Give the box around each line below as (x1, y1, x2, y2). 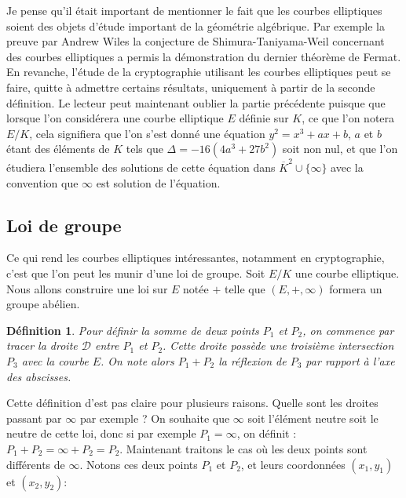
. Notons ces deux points (79, 456, 198, 472)
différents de (6, 456, 65, 472)
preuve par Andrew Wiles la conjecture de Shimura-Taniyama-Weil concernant (6, 33, 385, 49)
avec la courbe (21, 353, 89, 369)
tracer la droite (6, 337, 78, 354)
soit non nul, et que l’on (282, 140, 398, 157)
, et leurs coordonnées (240, 456, 346, 472)
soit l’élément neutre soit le (247, 409, 379, 426)
